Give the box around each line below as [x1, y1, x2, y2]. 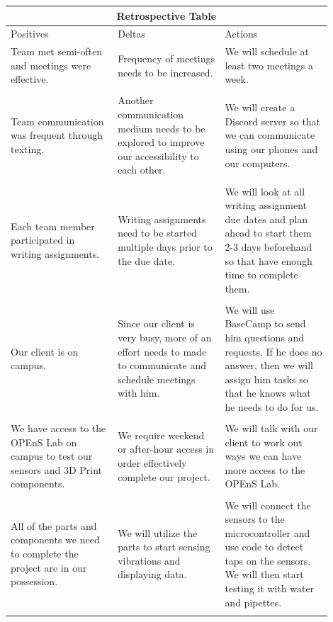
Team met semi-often [11, 44, 103, 59]
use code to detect [225, 539, 304, 554]
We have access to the [11, 421, 106, 436]
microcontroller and [225, 525, 310, 540]
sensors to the [225, 511, 285, 526]
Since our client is [118, 316, 195, 331]
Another [118, 93, 154, 108]
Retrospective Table [116, 8, 217, 23]
